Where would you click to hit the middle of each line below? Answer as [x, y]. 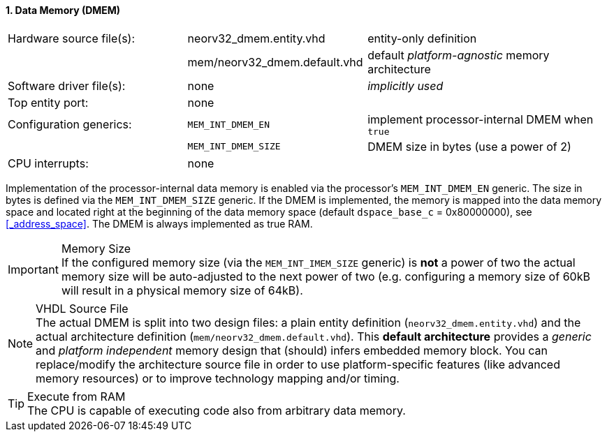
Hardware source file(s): [72, 38]
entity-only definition [422, 38]
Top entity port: [48, 102]
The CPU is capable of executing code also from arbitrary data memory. [217, 410]
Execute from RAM [76, 396]
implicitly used [405, 86]
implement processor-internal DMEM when [481, 119]
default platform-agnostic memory [459, 55]
